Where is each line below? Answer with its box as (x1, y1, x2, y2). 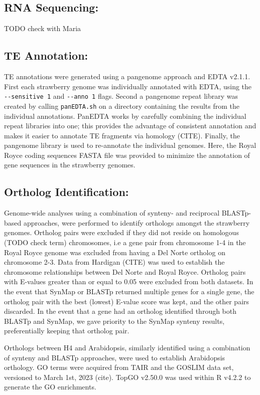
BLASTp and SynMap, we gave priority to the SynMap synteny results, (4, 315, 225, 326)
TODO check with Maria (4, 23, 81, 34)
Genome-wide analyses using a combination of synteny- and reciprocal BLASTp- (4, 208, 251, 218)
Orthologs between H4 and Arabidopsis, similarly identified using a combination (4, 342, 250, 352)
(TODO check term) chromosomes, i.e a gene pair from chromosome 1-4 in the (4, 237, 246, 248)
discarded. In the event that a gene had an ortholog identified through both (4, 306, 237, 316)
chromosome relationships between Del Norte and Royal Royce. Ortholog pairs (4, 266, 246, 277)
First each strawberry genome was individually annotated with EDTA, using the (4, 81, 252, 91)
